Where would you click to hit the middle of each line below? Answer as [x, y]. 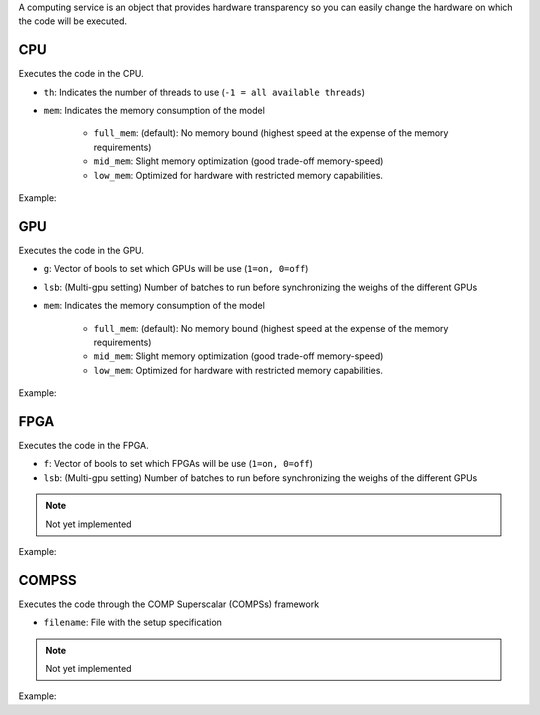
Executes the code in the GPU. [81, 250]
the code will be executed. [73, 21]
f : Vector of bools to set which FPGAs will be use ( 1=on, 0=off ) [178, 464]
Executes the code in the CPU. [81, 74]
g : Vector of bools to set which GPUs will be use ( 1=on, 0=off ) [176, 269]
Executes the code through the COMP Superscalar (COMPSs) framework [169, 604]
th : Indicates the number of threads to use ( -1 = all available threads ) [204, 92]
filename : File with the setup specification [132, 622]
